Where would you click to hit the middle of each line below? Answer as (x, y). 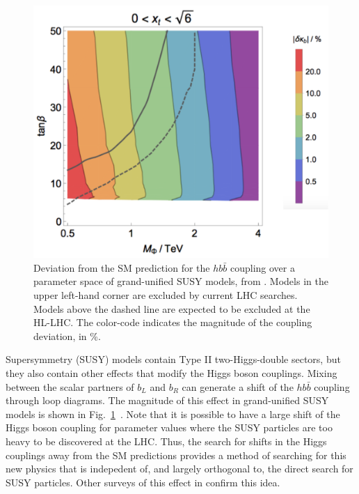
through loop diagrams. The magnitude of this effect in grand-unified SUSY (167, 400)
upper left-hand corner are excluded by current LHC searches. (166, 295)
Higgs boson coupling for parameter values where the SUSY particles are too (169, 427)
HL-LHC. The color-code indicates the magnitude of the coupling (173, 322)
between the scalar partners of (70, 386)
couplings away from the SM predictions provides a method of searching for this (176, 455)
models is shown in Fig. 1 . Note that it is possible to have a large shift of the (173, 414)
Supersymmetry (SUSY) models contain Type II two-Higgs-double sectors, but (173, 359)
